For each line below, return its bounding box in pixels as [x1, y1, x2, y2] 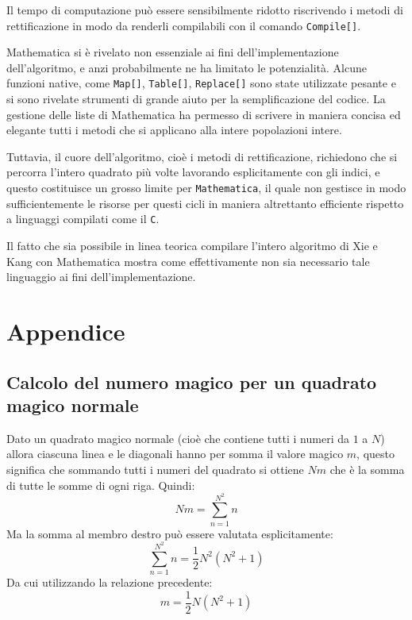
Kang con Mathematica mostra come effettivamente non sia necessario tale [6, 252, 370, 269]
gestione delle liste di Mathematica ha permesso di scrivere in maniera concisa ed [6, 106, 401, 122]
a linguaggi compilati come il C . [6, 210, 160, 227]
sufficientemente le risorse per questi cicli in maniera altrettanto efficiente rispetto [6, 194, 404, 211]
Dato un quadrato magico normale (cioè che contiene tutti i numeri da [6, 429, 349, 446]
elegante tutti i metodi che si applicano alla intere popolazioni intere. [6, 121, 342, 138]
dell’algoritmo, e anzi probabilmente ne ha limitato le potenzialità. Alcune [6, 59, 367, 75]
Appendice [6, 314, 125, 347]
